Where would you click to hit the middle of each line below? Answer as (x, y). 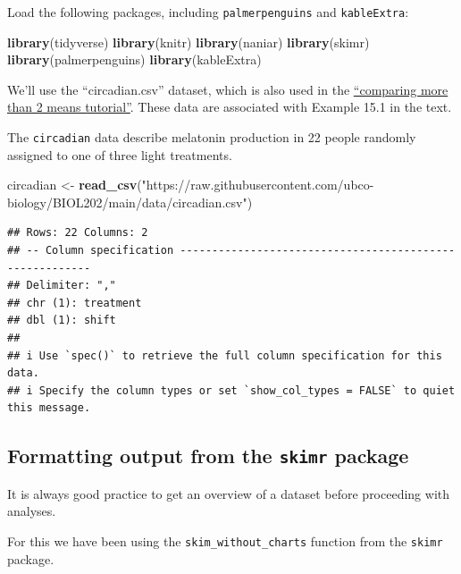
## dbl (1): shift (62, 321)
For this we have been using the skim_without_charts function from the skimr (225, 540)
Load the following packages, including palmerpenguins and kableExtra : (208, 12)
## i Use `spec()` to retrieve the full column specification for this (225, 355)
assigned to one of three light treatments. (120, 154)
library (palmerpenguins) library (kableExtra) (134, 59)
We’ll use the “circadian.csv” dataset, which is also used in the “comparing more (228, 89)
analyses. (32, 511)
